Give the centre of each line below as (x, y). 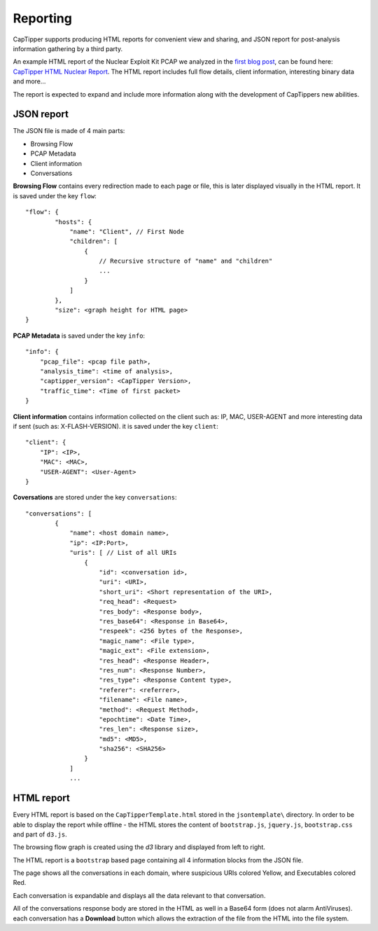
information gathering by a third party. (68, 48)
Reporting (43, 18)
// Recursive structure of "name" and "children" (186, 261)
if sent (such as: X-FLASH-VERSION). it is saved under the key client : (115, 426)
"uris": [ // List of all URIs (123, 553)
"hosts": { (73, 222)
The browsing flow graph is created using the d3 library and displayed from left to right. (139, 847)
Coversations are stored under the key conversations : (95, 497)
